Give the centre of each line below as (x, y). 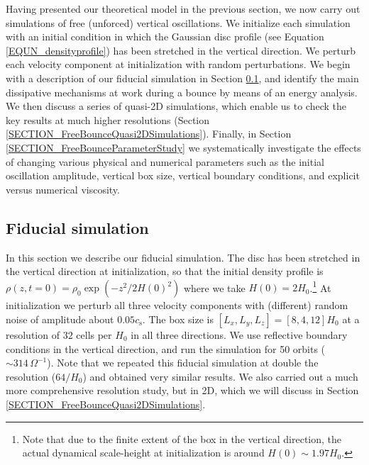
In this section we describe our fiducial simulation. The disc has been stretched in (183, 257)
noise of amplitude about (60, 319)
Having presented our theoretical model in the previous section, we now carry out (183, 9)
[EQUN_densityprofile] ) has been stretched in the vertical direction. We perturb (181, 50)
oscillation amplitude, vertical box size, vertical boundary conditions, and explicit (183, 175)
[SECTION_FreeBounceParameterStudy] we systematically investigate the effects (183, 147)
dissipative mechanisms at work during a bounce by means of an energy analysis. (182, 92)
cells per (94, 334)
